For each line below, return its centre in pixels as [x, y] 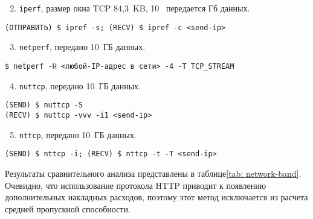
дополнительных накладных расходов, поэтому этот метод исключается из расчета [156, 197]
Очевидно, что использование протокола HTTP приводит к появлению [136, 185]
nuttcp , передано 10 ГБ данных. [80, 85]
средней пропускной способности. [68, 208]
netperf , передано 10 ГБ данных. [82, 47]
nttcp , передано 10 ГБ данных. [78, 134]
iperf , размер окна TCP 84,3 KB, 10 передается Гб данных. [134, 8]
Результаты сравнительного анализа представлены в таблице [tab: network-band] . [153, 173]
